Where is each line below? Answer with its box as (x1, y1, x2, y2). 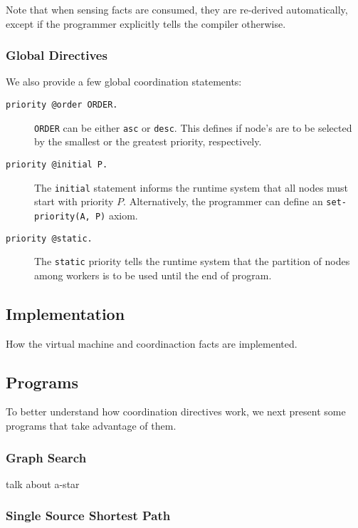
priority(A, (34, 211, 90, 222)
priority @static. (6, 233, 93, 244)
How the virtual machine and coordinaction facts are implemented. (6, 336, 298, 351)
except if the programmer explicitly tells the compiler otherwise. (6, 16, 286, 31)
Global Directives (6, 46, 107, 64)
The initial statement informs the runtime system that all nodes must (34, 180, 349, 195)
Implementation (6, 302, 125, 324)
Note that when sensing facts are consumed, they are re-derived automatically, (6, 2, 348, 16)
